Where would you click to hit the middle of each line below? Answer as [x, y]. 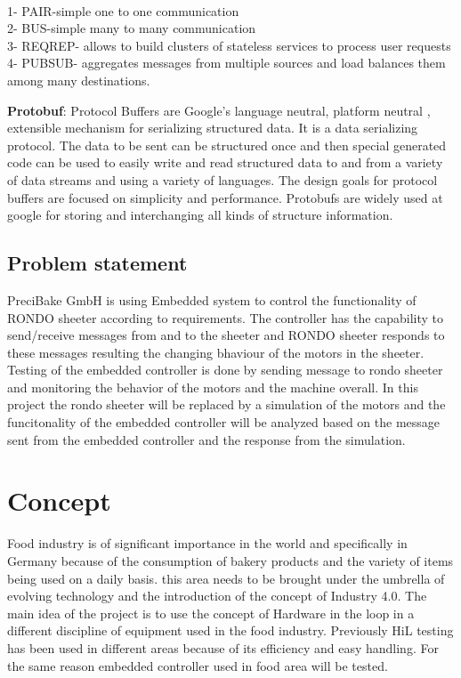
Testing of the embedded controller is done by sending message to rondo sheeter [225, 370]
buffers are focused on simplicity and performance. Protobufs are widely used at [225, 197]
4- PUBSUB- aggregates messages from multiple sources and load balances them [226, 63]
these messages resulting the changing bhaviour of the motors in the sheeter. [216, 352]
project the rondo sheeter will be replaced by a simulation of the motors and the [226, 404]
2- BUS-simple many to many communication [132, 28]
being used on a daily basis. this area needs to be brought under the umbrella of [226, 578]
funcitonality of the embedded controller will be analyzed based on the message [224, 422]
